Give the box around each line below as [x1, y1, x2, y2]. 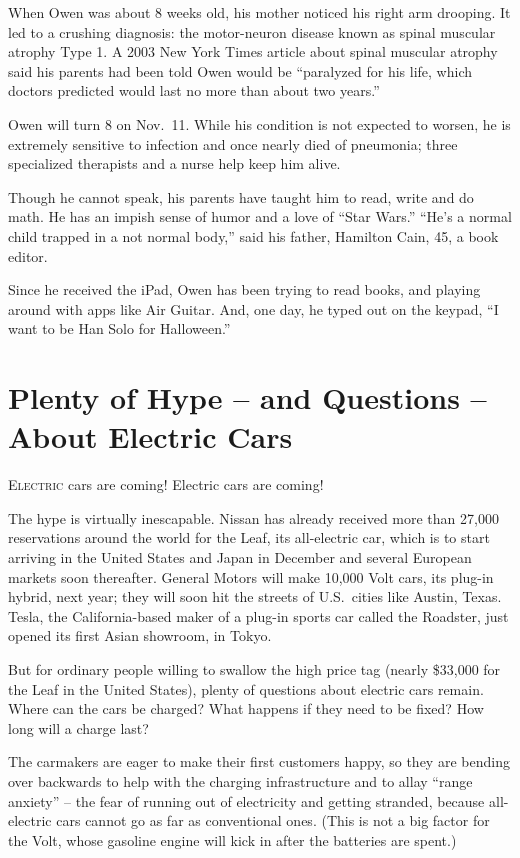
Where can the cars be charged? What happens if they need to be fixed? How [8, 698, 484, 719]
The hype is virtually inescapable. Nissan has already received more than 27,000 [8, 507, 499, 528]
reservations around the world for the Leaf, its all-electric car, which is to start [8, 527, 490, 548]
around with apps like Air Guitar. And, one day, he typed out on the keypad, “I [8, 298, 499, 319]
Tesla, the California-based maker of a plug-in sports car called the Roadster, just [8, 605, 509, 626]
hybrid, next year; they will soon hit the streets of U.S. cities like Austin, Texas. [8, 586, 502, 607]
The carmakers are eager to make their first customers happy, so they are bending [8, 751, 510, 772]
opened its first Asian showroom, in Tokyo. [8, 625, 272, 646]
